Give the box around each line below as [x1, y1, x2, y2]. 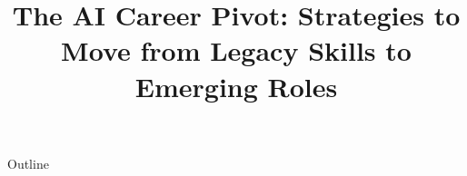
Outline [7, 153, 49, 172]
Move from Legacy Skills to [61, 32, 412, 69]
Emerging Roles [134, 67, 338, 104]
